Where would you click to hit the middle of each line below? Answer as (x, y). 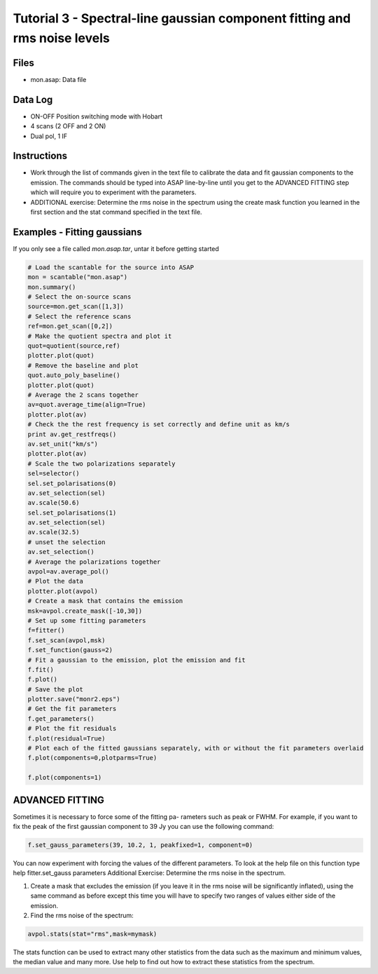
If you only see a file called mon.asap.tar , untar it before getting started (116, 248)
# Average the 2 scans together (83, 395)
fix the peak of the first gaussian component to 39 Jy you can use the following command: (143, 827)
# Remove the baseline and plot (83, 365)
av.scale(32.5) (54, 532)
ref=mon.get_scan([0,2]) (70, 326)
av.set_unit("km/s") (63, 444)
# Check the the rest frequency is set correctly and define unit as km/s (159, 425)
